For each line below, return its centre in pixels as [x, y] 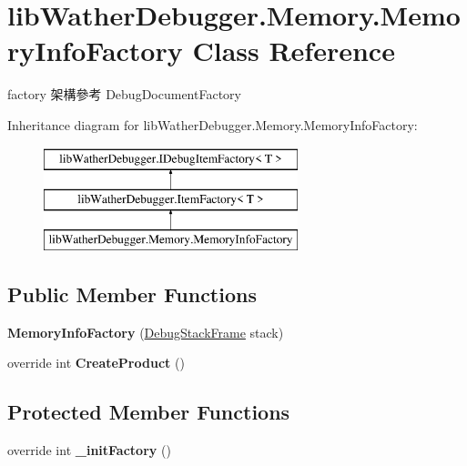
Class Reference [294, 51]
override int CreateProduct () [96, 363]
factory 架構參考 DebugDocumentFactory [124, 94]
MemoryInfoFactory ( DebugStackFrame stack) [146, 332]
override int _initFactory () [89, 450]
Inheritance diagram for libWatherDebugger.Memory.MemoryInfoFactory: [213, 124]
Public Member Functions [132, 294]
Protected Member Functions [149, 412]
